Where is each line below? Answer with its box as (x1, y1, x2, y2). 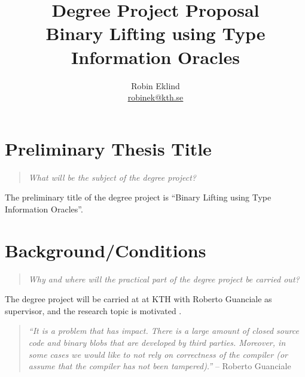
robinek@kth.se (127, 91, 184, 104)
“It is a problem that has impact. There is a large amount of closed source (28, 324, 299, 337)
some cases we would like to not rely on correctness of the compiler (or (28, 348, 288, 360)
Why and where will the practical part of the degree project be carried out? (28, 272, 300, 285)
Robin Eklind (131, 79, 180, 92)
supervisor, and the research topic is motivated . (5, 304, 182, 317)
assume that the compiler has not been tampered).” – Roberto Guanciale (28, 360, 291, 372)
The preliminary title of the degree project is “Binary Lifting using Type (5, 191, 272, 203)
